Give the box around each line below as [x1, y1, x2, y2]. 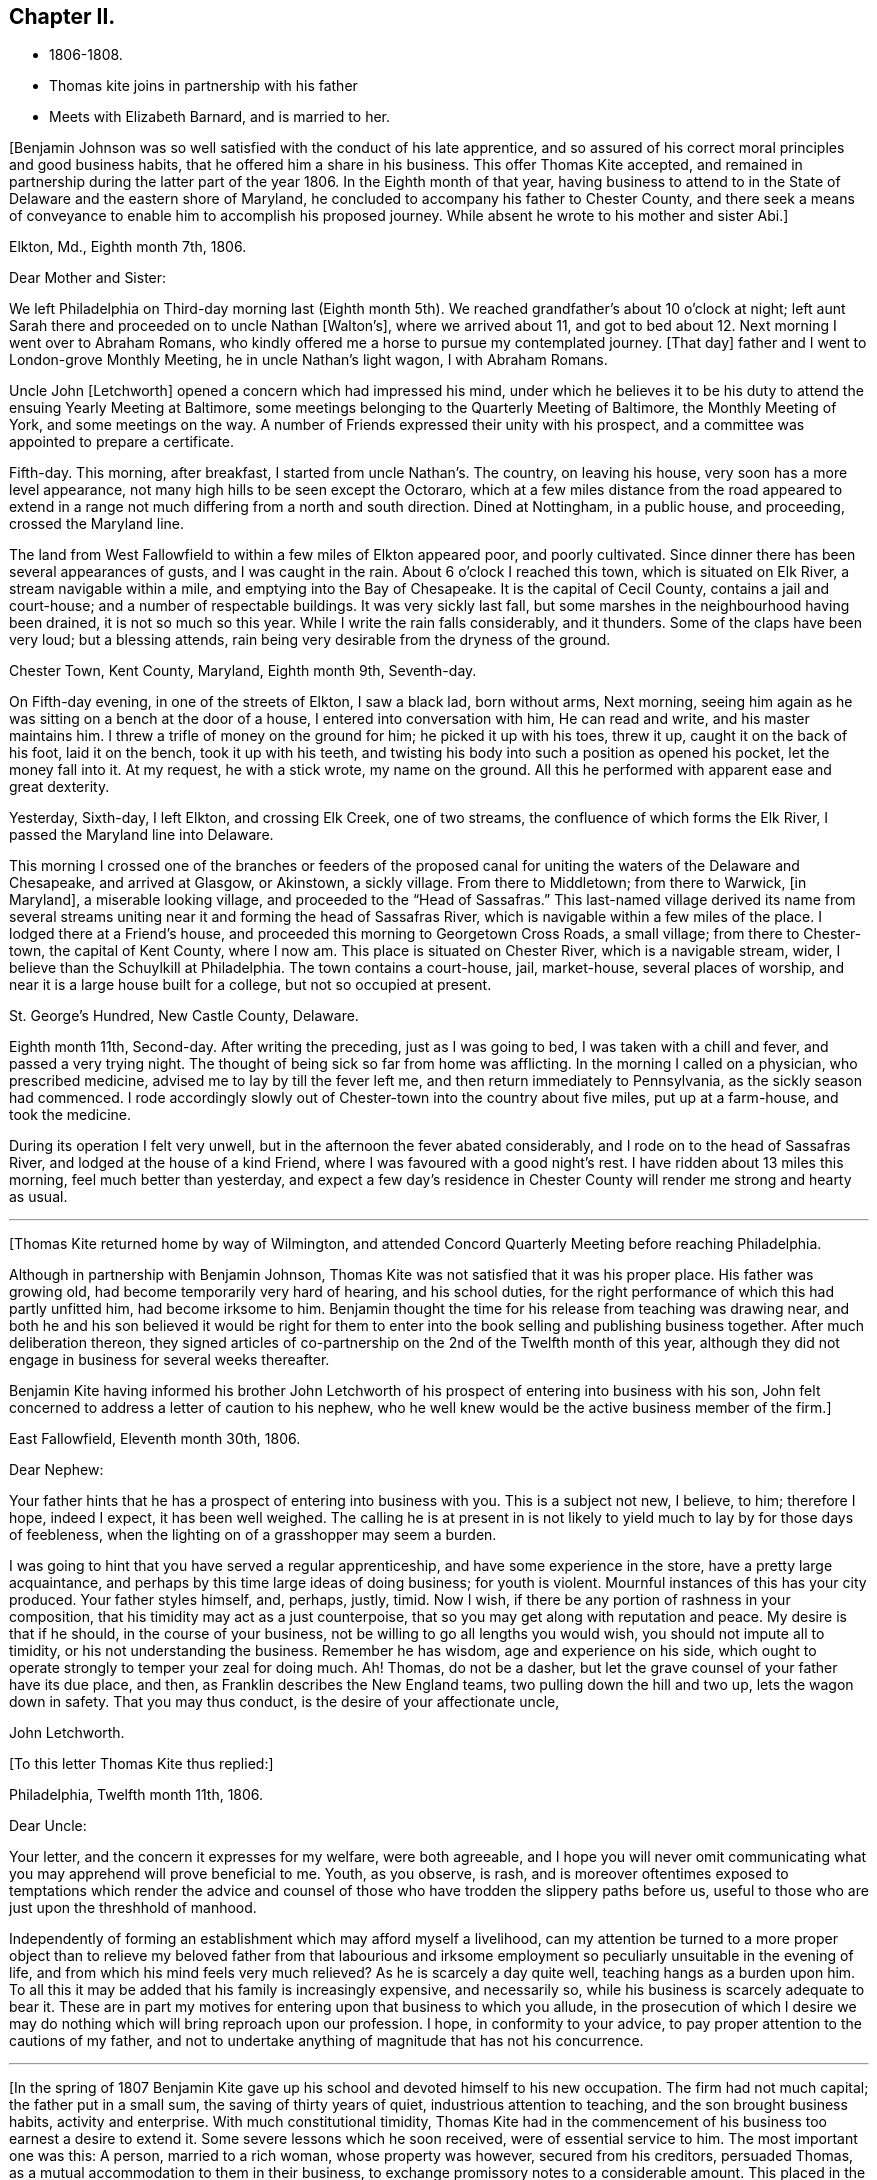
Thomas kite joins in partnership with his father [49, 77, 358, 95]
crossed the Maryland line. [9, 515, 185, 533]
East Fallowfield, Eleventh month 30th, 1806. [9, 1430, 301, 1448]
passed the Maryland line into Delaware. [9, 826, 274, 844]
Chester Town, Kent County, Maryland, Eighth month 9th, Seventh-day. [9, 662, 477, 680]
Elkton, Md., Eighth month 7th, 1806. [9, 238, 247, 256]
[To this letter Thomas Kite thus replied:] [9, 1755, 274, 1773]
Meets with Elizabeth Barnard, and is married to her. [49, 108, 391, 126]
